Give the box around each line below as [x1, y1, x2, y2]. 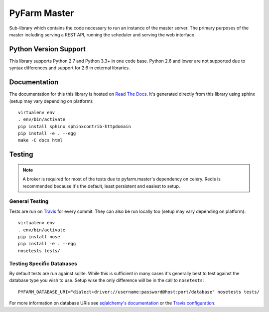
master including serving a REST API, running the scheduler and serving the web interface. [9, 31, 196, 37]
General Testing [9, 198, 49, 205]
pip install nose [18, 234, 60, 239]
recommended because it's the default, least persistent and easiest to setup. [22, 183, 180, 189]
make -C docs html [18, 138, 63, 143]
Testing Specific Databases [9, 260, 77, 267]
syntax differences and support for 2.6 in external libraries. [9, 65, 130, 71]
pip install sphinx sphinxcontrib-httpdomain [18, 124, 132, 129]
